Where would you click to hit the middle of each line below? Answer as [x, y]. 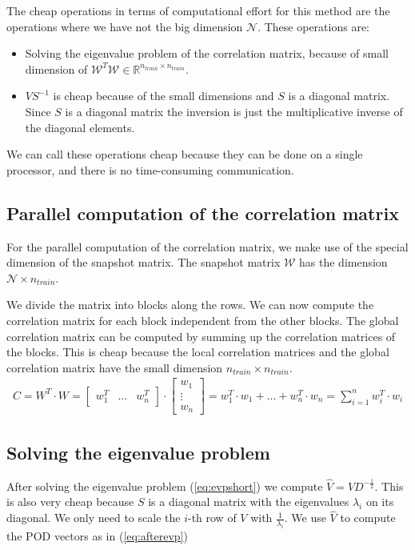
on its [380, 502]
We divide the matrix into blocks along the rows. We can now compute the [190, 305]
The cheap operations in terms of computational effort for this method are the [198, 10]
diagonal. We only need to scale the [94, 518]
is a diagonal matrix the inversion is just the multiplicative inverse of [234, 111]
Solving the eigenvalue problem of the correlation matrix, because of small [207, 53]
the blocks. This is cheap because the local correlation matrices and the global [198, 352]
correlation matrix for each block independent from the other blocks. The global [203, 320]
